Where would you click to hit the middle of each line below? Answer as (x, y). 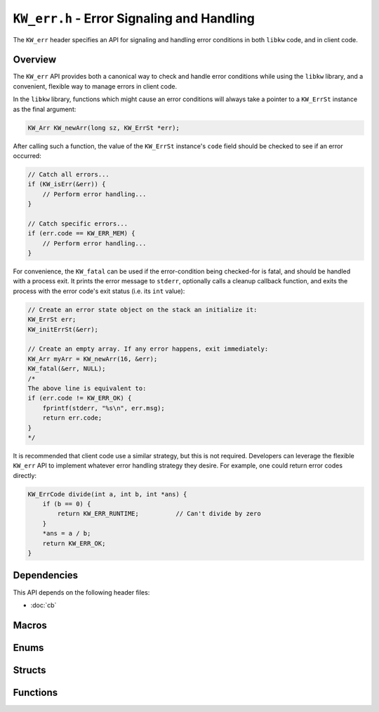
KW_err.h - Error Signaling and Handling (134, 18)
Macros (30, 625)
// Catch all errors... (69, 174)
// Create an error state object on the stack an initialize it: (142, 310)
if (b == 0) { (67, 504)
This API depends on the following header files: (81, 592)
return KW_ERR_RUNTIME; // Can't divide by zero (159, 514)
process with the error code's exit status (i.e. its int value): (99, 291)
